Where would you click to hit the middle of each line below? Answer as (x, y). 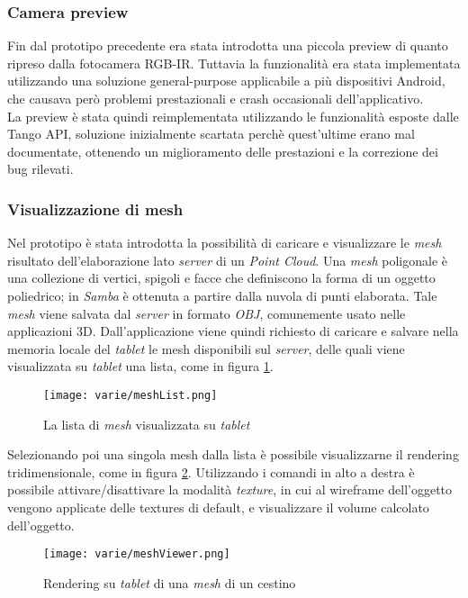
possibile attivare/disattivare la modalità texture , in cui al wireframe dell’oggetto (230, 489)
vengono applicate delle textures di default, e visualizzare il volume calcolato (218, 507)
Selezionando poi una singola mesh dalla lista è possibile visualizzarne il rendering (233, 454)
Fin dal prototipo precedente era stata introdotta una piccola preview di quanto (228, 45)
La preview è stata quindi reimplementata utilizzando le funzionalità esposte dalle (233, 116)
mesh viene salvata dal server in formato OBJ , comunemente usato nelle (207, 313)
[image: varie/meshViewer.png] (137, 554)
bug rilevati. (40, 169)
